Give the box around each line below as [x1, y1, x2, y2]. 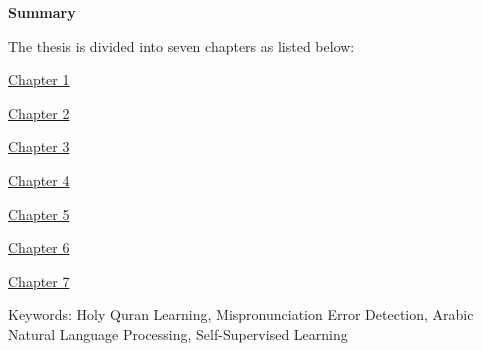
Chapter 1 [8, 69, 70, 90]
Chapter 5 [8, 203, 70, 224]
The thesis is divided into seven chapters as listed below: [8, 35, 355, 56]
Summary [8, 2, 76, 22]
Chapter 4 [8, 169, 70, 190]
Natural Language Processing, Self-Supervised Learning [8, 323, 348, 344]
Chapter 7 [8, 270, 70, 291]
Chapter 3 [8, 136, 70, 157]
